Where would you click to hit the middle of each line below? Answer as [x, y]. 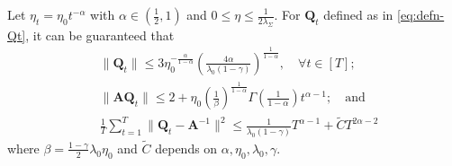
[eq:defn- [421, 14]
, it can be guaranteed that [100, 35]
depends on [186, 148]
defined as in [358, 14]
